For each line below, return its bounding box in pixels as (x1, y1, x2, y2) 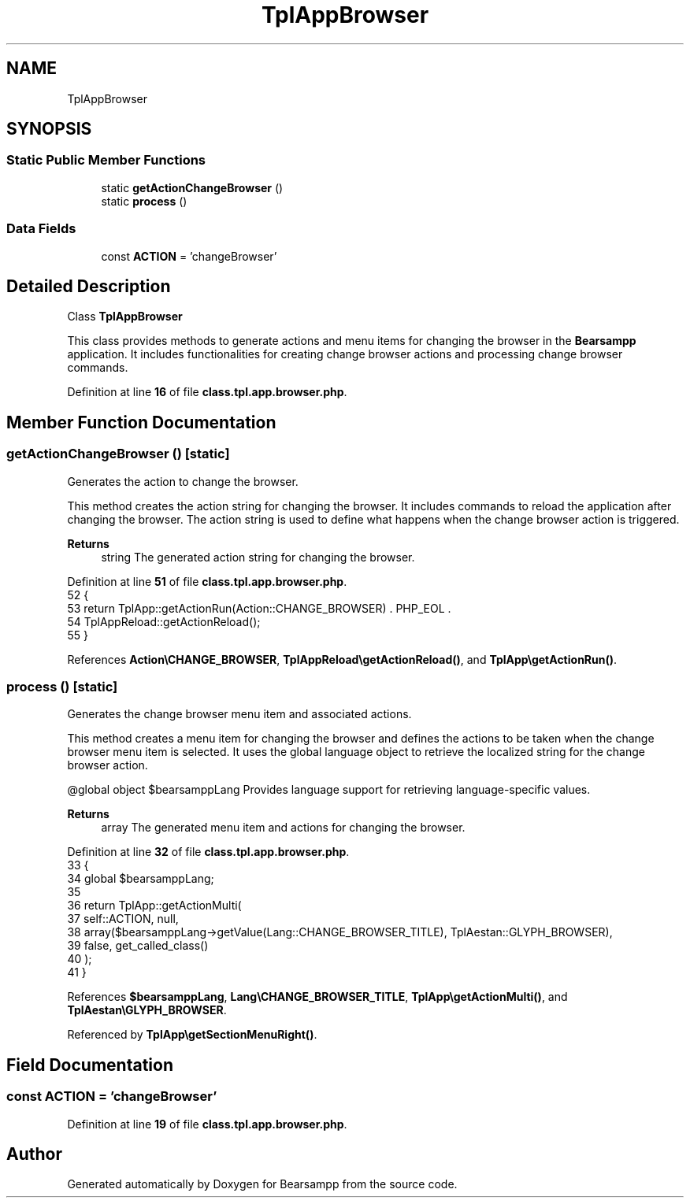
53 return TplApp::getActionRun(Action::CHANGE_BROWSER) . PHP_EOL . (67, 601, 451, 615)
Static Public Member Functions (6, 152, 206, 169)
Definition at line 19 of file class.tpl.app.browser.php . (67, 1117, 347, 1131)
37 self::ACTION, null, (67, 912, 179, 926)
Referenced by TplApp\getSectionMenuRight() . (67, 1028, 317, 1042)
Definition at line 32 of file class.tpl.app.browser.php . (67, 845, 350, 859)
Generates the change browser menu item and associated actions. (67, 707, 412, 721)
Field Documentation (6, 1054, 173, 1075)
